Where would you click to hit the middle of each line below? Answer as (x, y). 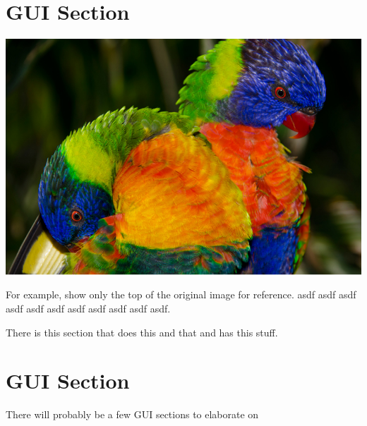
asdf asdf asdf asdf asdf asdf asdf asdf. (88, 308)
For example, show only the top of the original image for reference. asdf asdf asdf (181, 294)
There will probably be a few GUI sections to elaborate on (132, 414)
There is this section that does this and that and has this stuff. (142, 332)
